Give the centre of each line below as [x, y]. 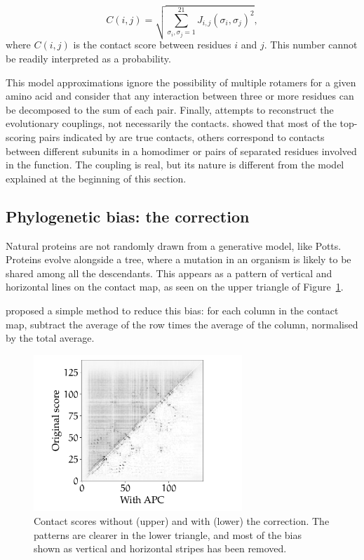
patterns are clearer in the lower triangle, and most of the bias [168, 534]
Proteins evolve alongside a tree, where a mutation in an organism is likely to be [178, 259]
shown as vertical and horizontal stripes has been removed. [160, 548]
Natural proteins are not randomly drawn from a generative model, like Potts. [174, 245]
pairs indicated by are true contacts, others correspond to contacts [182, 137]
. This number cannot [311, 45]
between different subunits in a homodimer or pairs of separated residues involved [181, 151]
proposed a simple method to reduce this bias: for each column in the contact [172, 310]
